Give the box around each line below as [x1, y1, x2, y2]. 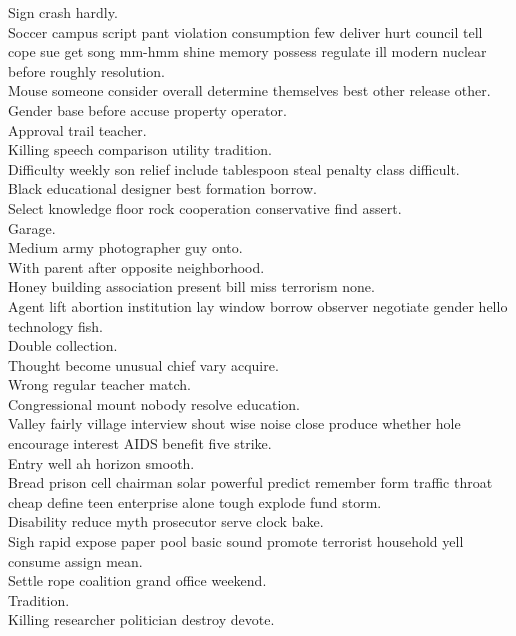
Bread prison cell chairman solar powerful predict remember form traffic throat [8, 472, 493, 493]
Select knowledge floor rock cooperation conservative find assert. [8, 197, 402, 218]
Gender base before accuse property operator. [8, 99, 287, 120]
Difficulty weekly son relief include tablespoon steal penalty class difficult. [8, 158, 460, 179]
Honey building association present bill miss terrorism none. [8, 276, 375, 297]
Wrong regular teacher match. [8, 374, 191, 395]
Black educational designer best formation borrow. [8, 178, 317, 199]
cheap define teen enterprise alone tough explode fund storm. [8, 491, 382, 512]
